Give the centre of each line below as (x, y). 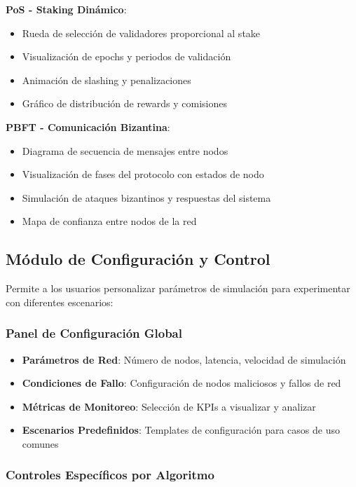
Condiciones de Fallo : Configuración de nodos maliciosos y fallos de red (182, 383)
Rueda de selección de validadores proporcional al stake (141, 33)
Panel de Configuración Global (94, 333)
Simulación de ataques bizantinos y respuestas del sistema (146, 197)
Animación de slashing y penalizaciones (107, 80)
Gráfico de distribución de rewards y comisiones (125, 103)
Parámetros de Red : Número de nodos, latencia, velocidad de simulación (184, 359)
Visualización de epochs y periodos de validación (126, 56)
